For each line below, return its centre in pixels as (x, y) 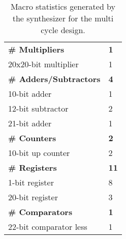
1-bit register (31, 182)
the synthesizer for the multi (63, 18)
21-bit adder (30, 123)
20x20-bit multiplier (43, 64)
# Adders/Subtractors (54, 79)
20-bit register (33, 197)
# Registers (33, 167)
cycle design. (63, 30)
